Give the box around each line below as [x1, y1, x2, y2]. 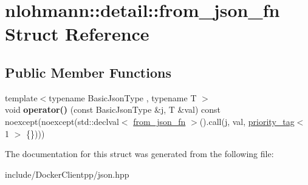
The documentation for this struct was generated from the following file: [5, 147, 274, 160]
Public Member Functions [5, 62, 171, 81]
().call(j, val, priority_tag [199, 115, 295, 127]
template [5, 91, 38, 104]
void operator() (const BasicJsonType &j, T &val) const [5, 103, 221, 116]
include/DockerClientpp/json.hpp [5, 167, 129, 180]
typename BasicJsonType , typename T [49, 91, 197, 104]
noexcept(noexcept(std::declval [5, 115, 119, 127]
